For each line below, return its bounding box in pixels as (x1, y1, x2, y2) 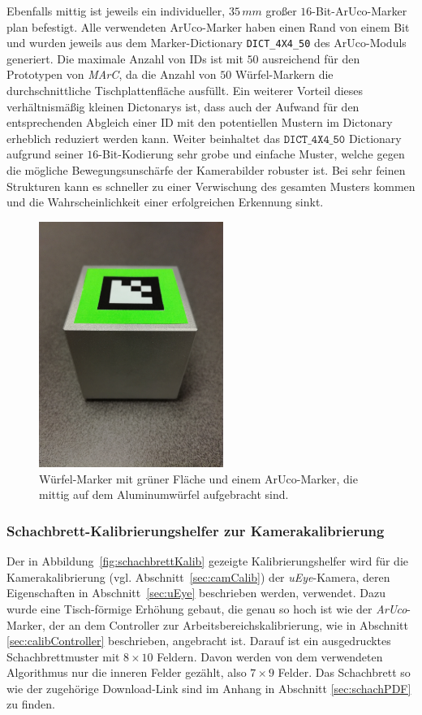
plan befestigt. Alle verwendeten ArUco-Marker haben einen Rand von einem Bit (6, 18, 410, 35)
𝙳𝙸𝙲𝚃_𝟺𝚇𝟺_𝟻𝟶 (283, 133, 346, 145)
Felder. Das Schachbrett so (278, 664, 411, 681)
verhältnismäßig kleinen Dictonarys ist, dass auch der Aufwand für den (6, 97, 360, 115)
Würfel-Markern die (235, 66, 334, 83)
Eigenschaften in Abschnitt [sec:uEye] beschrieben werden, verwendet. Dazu (6, 584, 385, 601)
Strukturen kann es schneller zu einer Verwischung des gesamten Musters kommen (6, 177, 416, 194)
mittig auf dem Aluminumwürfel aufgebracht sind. (39, 486, 289, 503)
